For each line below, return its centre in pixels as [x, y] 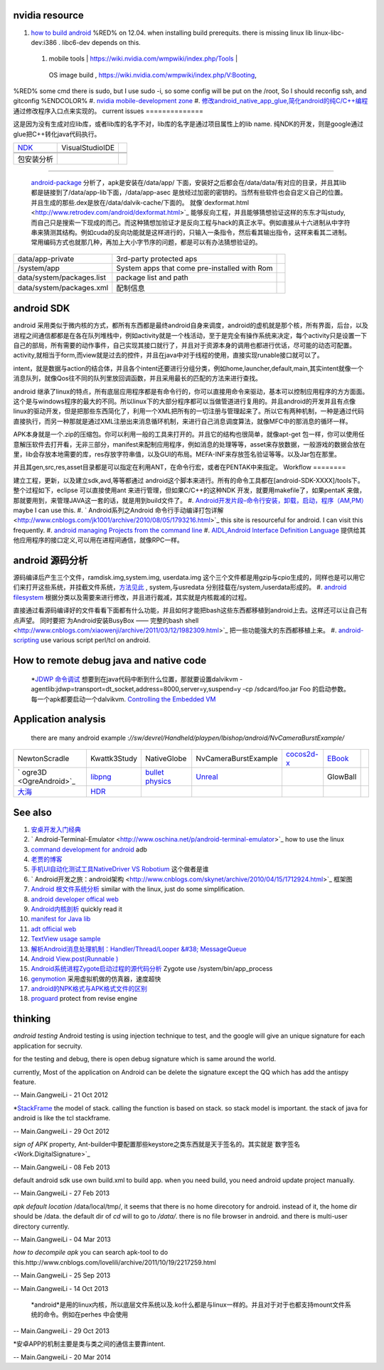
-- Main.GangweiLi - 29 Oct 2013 [62, 1331]
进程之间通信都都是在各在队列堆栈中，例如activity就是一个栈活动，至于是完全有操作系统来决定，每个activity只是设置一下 [190, 335]
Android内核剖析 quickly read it [76, 909]
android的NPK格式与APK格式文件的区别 [89, 989]
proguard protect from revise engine [84, 999]
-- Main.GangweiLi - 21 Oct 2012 [60, 1095]
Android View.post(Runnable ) [75, 959]
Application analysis [59, 719]
